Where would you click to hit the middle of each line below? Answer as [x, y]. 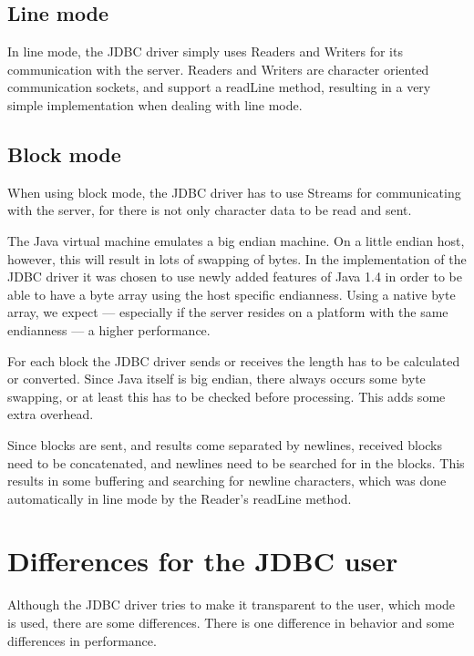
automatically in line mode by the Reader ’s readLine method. [180, 498]
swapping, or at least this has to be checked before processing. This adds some [227, 396]
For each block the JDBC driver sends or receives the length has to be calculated [234, 360]
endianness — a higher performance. [109, 329]
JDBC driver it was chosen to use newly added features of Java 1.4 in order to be [235, 277]
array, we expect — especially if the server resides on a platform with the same [228, 312]
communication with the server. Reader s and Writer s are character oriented [218, 69]
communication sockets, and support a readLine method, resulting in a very [219, 87]
